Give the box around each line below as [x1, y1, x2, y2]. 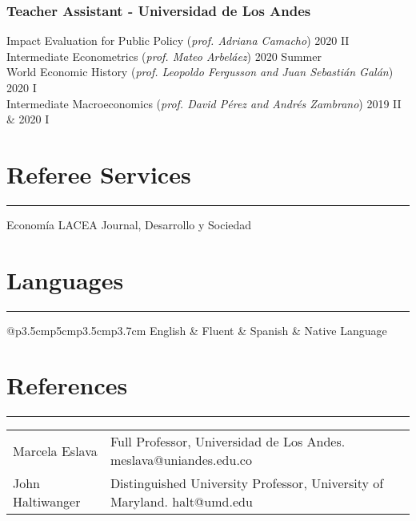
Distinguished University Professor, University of [110, 474, 384, 493]
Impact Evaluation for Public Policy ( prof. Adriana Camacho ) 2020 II [6, 32, 350, 49]
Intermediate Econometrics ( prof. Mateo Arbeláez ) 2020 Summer [6, 47, 322, 64]
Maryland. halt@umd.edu [110, 492, 253, 511]
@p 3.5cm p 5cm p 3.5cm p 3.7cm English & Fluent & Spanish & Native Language [6, 321, 387, 338]
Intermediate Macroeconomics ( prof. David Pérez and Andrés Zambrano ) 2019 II [6, 95, 402, 111]
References [6, 369, 128, 402]
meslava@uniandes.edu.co [110, 450, 252, 470]
